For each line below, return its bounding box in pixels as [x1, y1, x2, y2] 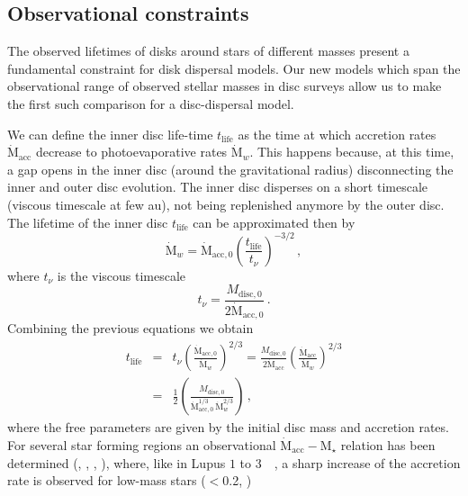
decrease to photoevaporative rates [35, 142, 228, 161]
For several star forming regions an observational [7, 435, 276, 454]
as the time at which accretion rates [238, 124, 436, 143]
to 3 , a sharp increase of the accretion [239, 453, 461, 472]
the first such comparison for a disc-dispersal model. [7, 94, 294, 113]
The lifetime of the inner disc [7, 212, 168, 231]
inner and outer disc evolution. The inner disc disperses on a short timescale [7, 177, 427, 196]
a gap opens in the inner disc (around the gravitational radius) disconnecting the [7, 159, 454, 178]
